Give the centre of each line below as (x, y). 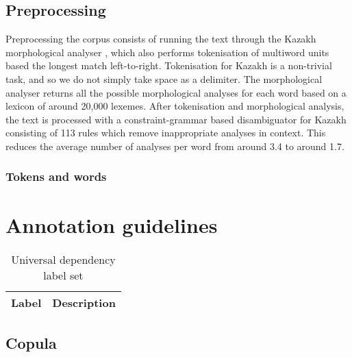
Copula (31, 342)
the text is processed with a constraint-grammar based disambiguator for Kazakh (176, 119)
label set (63, 275)
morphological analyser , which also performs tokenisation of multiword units (167, 52)
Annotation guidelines (112, 224)
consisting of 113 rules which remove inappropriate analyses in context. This (166, 133)
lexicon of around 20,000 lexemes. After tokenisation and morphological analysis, (175, 106)
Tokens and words (56, 176)
